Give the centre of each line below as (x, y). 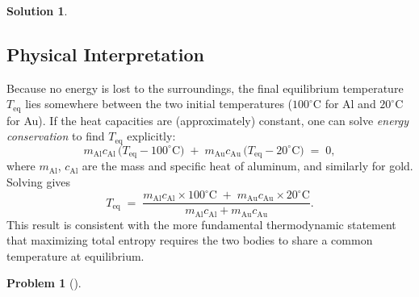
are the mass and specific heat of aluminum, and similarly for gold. (247, 166)
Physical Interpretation (105, 54)
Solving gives (39, 181)
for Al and (350, 104)
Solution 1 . (37, 10)
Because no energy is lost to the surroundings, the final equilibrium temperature (205, 88)
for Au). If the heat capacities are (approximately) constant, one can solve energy (208, 120)
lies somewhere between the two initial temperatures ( (159, 104)
